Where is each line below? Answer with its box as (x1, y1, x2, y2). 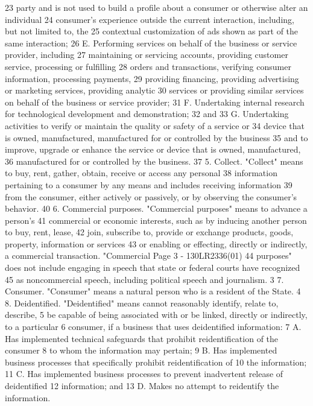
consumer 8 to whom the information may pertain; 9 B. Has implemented (5, 344, 277, 357)
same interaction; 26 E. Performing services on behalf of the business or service (5, 36, 297, 49)
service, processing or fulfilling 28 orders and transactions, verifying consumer (5, 60, 291, 72)
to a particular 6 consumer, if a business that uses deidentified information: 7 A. (5, 320, 302, 333)
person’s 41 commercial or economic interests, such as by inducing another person (5, 214, 307, 226)
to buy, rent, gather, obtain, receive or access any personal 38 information (5, 167, 277, 179)
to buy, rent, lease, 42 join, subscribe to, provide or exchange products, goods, (5, 226, 294, 238)
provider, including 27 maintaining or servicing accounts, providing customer (5, 48, 288, 61)
